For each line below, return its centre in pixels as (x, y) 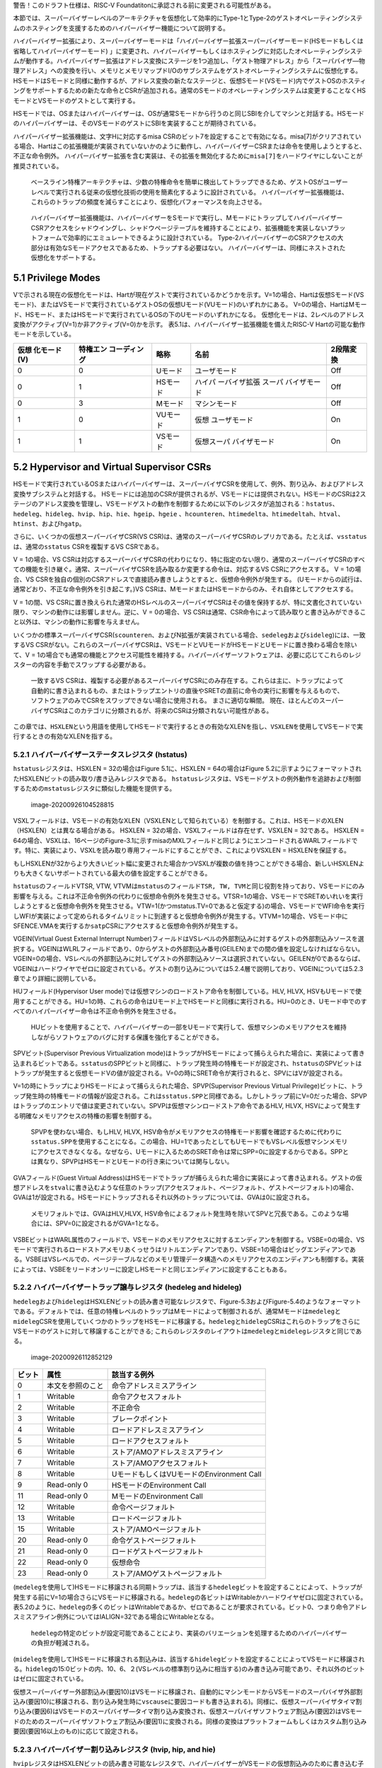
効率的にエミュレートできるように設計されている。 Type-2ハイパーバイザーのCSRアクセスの (202, 238)
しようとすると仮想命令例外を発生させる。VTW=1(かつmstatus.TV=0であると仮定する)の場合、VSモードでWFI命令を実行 (189, 906)
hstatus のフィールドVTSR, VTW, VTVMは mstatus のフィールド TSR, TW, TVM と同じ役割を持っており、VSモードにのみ (189, 886)
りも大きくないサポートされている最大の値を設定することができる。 (112, 873)
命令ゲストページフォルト (154, 1540)
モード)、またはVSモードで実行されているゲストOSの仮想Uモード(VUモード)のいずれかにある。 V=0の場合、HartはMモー (190, 305)
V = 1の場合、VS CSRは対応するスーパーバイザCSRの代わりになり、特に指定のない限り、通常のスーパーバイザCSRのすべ (189, 559)
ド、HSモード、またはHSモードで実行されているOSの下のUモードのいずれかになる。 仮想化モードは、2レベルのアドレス (189, 314)
